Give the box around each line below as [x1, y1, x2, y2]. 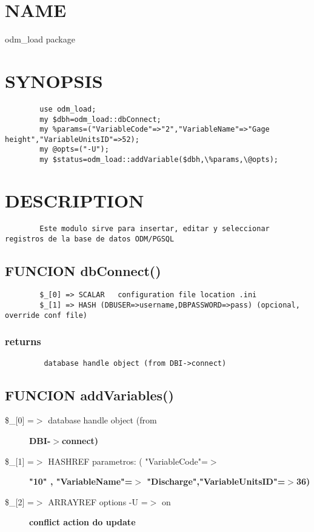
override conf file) [5, 311, 88, 320]
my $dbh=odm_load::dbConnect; [39, 115, 161, 124]
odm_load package [5, 33, 75, 45]
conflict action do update [29, 516, 136, 528]
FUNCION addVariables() [5, 385, 174, 404]
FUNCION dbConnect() [5, 261, 161, 280]
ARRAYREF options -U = [48, 495, 148, 508]
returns [5, 334, 41, 349]
